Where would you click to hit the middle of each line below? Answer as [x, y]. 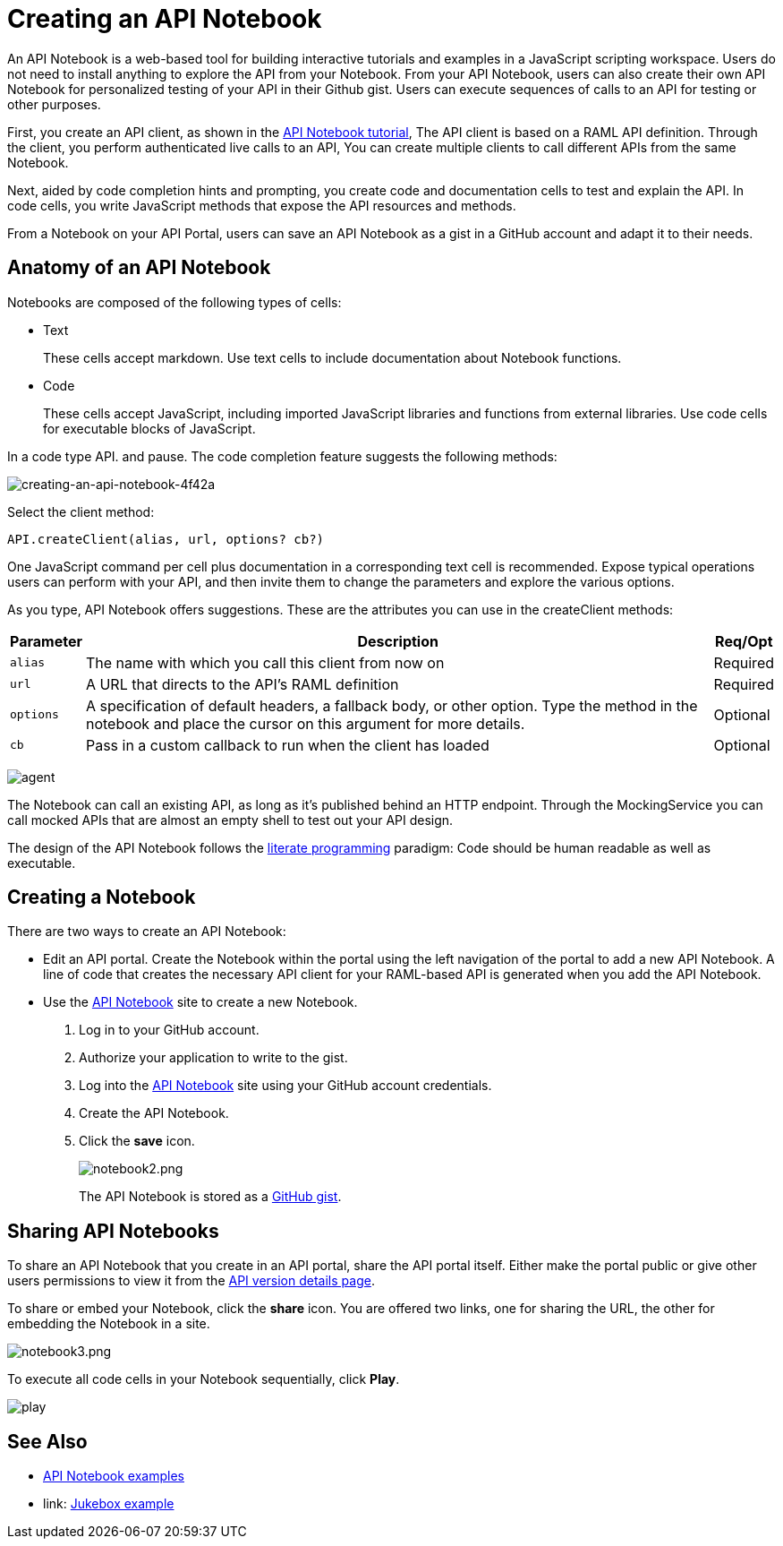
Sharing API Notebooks [113, 1231]
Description [398, 641]
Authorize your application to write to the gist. [213, 1058]
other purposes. [54, 104]
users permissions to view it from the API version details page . [191, 1281]
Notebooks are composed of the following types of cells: [174, 302]
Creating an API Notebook [165, 19]
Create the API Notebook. [154, 1113]
